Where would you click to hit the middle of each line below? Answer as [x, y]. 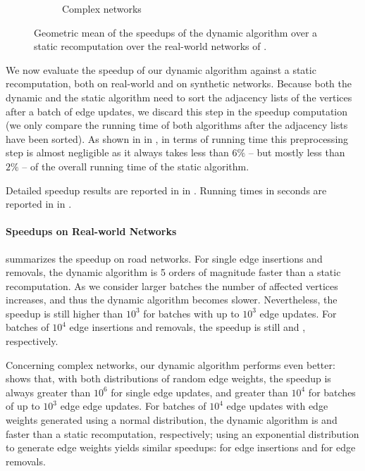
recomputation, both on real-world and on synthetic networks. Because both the [179, 83]
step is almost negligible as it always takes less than [117, 152]
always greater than [48, 392]
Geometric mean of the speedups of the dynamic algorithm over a [176, 32]
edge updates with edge [277, 406]
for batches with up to [191, 313]
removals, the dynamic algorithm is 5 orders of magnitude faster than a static [173, 272]
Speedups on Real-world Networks [91, 231]
